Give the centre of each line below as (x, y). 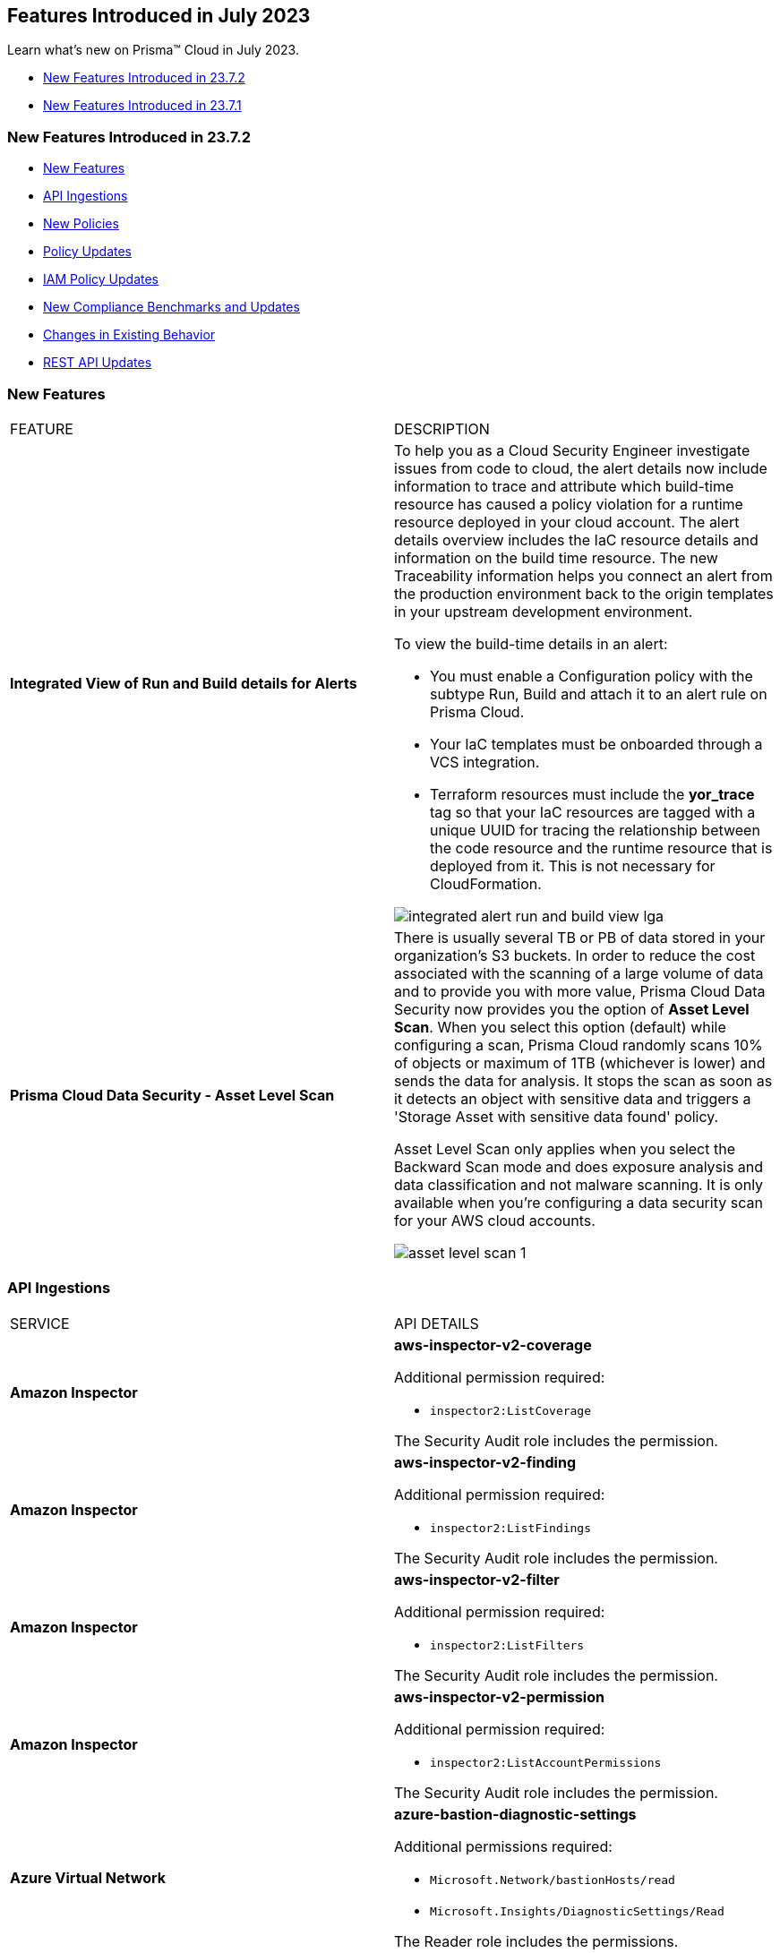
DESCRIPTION (442, 428)
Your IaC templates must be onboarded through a (596, 744)
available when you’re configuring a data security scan (579, 1202)
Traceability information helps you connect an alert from (583, 575)
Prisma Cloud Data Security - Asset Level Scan (172, 1095)
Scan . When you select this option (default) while (560, 1027)
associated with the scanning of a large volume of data (579, 973)
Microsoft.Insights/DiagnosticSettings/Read (577, 1911)
